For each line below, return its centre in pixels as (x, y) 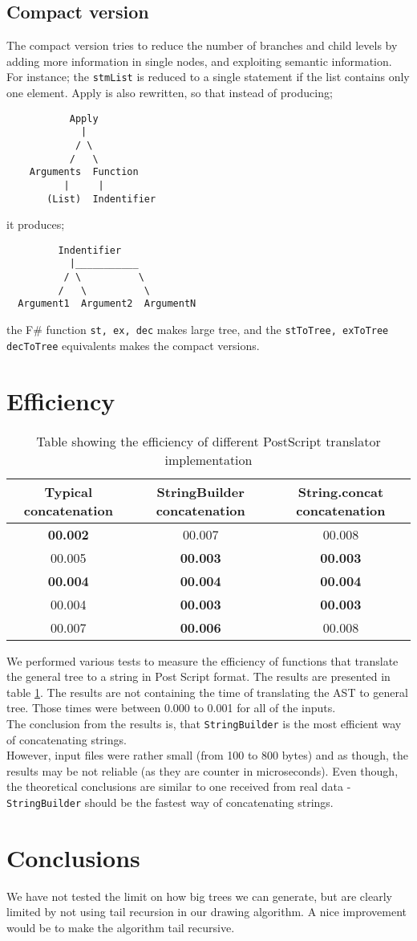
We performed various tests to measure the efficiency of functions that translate (202, 660)
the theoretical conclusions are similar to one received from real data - (179, 786)
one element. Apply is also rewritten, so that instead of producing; (170, 93)
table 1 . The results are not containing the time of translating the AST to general (207, 692)
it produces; (36, 224)
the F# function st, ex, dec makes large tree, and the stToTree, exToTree (198, 330)
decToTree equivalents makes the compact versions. (133, 345)
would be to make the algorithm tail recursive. (121, 927)
